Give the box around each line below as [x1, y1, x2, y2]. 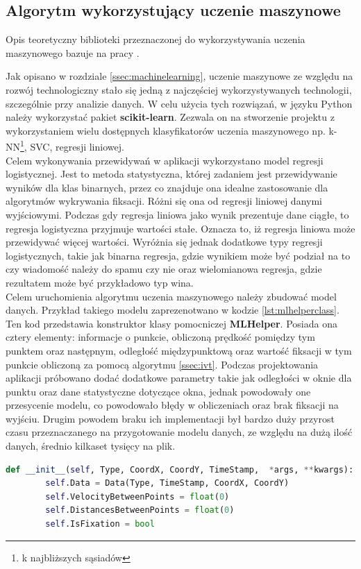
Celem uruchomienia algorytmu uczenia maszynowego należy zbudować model [6, 289, 337, 303]
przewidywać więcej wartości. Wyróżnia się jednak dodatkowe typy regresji [6, 235, 323, 249]
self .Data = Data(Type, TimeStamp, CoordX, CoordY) [45, 478, 289, 489]
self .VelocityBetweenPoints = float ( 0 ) [45, 491, 230, 502]
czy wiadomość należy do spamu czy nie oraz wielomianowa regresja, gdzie [6, 262, 322, 276]
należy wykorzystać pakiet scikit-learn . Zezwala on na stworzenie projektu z [6, 110, 335, 124]
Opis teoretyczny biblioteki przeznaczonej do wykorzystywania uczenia [6, 32, 305, 46]
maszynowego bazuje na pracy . [6, 45, 140, 60]
